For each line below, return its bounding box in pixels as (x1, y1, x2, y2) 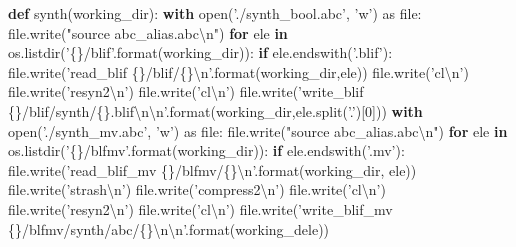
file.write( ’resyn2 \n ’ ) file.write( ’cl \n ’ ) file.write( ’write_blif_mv (8, 198, 393, 219)
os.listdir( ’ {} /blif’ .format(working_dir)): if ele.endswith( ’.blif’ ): (8, 42, 393, 63)
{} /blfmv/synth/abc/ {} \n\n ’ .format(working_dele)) (8, 218, 330, 239)
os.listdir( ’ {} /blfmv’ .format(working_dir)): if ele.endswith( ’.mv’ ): (8, 140, 405, 161)
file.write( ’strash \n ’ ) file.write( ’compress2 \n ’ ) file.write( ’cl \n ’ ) (8, 179, 386, 200)
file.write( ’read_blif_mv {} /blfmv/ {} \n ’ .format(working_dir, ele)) (8, 159, 417, 180)
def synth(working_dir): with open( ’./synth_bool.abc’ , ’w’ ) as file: (8, 3, 422, 23)
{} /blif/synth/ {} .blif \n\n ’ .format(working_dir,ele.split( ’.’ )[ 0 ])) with (8, 100, 423, 121)
